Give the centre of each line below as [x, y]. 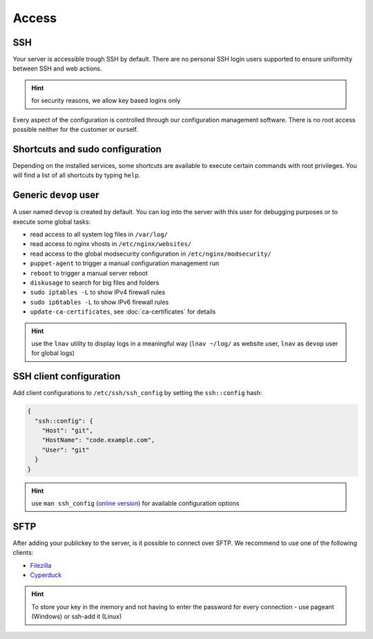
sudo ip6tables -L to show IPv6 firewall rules [99, 302]
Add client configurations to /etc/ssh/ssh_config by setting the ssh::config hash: [137, 393]
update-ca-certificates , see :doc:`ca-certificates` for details [123, 312]
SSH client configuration [67, 376]
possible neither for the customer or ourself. [75, 130]
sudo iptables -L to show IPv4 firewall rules [98, 292]
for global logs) [53, 353]
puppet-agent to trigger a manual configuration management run [125, 263]
